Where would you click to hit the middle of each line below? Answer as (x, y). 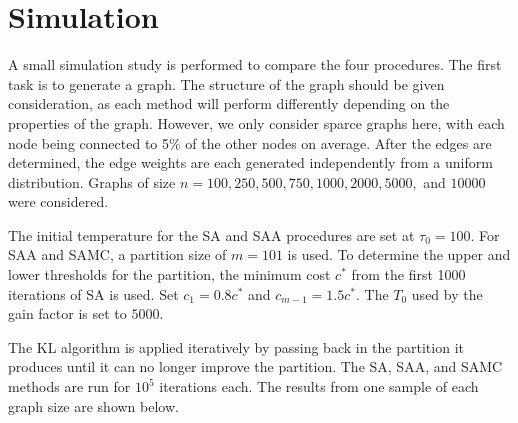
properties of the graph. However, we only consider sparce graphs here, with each (256, 122)
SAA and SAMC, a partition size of (117, 254)
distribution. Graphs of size (92, 181)
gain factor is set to (67, 313)
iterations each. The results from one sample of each (319, 386)
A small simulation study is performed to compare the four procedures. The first (255, 64)
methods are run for (69, 386)
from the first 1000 (408, 274)
